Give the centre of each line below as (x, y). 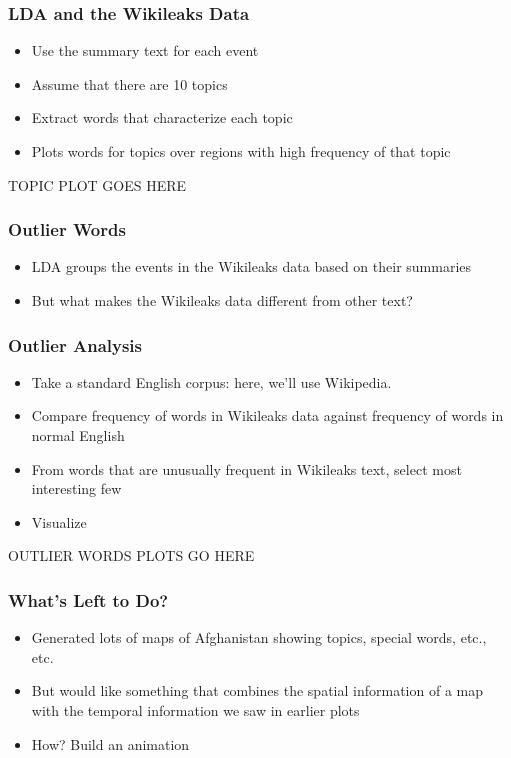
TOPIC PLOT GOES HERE (97, 184)
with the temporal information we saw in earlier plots (195, 709)
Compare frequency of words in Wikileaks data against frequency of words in (267, 415)
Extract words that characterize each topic (162, 117)
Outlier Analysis (75, 344)
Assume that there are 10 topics (129, 83)
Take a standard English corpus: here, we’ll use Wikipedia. (211, 381)
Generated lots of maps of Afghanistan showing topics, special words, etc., (259, 637)
